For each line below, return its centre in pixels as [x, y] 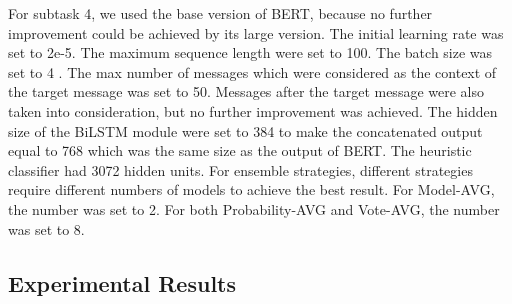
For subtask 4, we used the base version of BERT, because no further [220, 13]
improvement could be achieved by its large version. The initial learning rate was [256, 32]
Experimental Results [122, 282]
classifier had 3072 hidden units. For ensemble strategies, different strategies [240, 169]
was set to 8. [46, 228]
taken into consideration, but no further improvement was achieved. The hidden [253, 110]
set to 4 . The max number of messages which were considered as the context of [252, 71]
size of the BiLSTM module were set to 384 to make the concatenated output [245, 130]
